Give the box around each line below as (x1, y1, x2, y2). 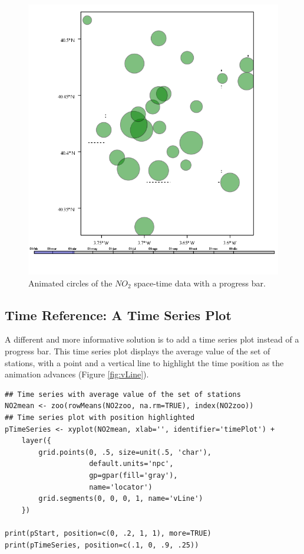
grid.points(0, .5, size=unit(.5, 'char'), (38, 448, 212, 457)
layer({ (21, 436, 51, 445)
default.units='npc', (89, 460, 174, 468)
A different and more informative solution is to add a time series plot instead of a (5, 333, 299, 346)
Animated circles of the (28, 276, 113, 289)
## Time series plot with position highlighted (5, 413, 195, 422)
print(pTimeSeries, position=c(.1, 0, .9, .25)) (5, 540, 199, 549)
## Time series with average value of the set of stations (5, 390, 241, 399)
